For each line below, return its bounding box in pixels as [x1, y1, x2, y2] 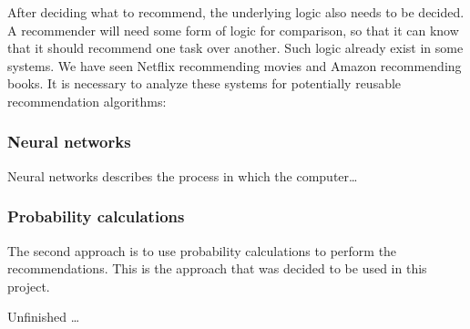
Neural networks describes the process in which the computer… [7, 166, 358, 185]
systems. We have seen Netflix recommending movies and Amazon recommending [7, 56, 462, 75]
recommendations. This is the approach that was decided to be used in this [7, 259, 427, 278]
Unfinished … [7, 307, 80, 326]
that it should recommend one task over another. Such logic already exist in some [7, 38, 464, 57]
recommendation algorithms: [7, 91, 167, 110]
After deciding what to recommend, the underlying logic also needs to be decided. [7, 3, 465, 21]
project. [7, 276, 50, 295]
